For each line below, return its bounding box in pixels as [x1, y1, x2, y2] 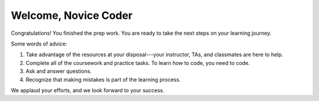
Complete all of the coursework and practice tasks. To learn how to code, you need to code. [25, 59, 250, 66]
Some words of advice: [11, 40, 67, 47]
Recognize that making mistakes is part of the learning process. [25, 76, 181, 83]
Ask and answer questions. [25, 68, 92, 75]
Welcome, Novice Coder [11, 9, 133, 22]
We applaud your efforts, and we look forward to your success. [11, 86, 165, 94]
